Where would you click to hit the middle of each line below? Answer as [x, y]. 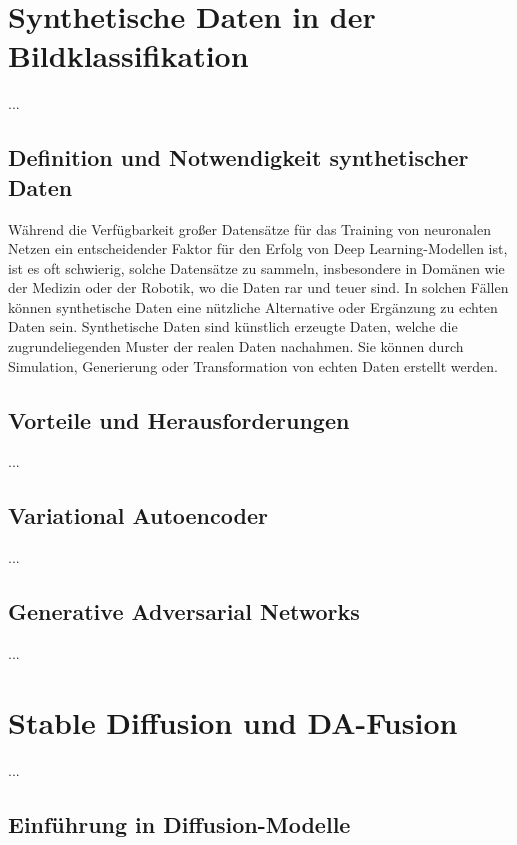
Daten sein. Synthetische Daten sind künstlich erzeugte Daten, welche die [233, 326]
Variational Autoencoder [138, 515]
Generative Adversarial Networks [184, 611]
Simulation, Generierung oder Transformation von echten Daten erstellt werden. [253, 365]
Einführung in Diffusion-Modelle [179, 823]
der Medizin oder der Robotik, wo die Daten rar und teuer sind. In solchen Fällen [258, 287]
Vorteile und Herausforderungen [179, 419]
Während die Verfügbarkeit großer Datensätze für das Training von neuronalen [249, 228]
